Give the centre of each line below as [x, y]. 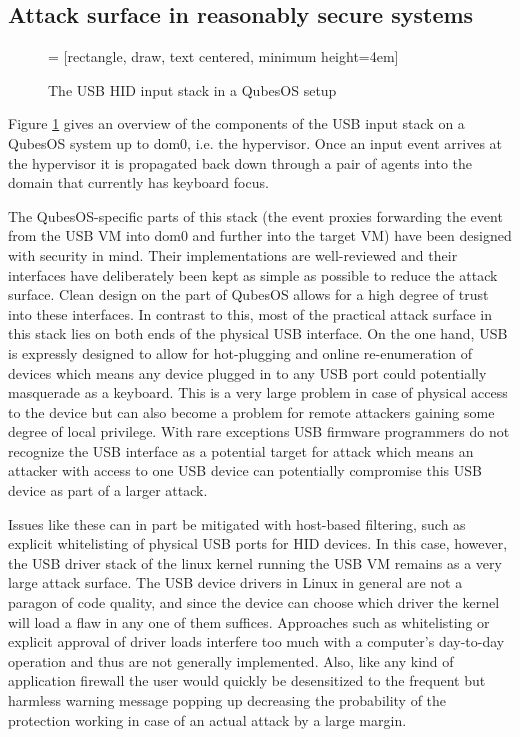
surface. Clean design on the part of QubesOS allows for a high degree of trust [248, 294]
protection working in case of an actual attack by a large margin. [207, 719]
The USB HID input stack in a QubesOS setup [192, 89]
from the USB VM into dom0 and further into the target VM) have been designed [260, 235]
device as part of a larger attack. [108, 490]
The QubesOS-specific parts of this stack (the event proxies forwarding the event [255, 215]
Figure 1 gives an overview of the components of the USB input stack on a [236, 123]
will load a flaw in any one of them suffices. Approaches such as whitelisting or [249, 621]
